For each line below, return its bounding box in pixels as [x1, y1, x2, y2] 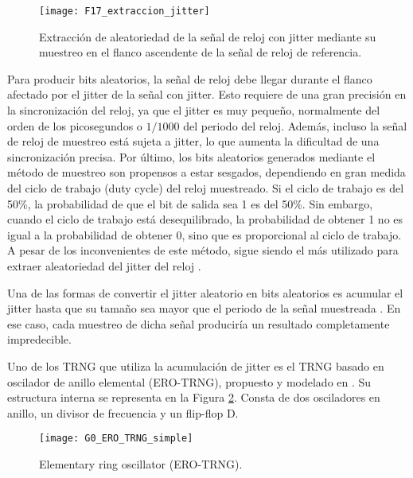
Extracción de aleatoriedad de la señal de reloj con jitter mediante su [39, 28, 376, 45]
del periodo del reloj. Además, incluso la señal [183, 117, 407, 134]
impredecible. [7, 331, 72, 348]
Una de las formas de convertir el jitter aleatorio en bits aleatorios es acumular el [7, 284, 403, 301]
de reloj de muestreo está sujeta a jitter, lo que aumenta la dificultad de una [7, 133, 380, 150]
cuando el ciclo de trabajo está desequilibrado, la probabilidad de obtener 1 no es [7, 211, 403, 227]
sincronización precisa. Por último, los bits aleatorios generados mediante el [7, 148, 376, 165]
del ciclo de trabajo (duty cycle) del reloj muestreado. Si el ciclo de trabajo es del [7, 180, 404, 196]
